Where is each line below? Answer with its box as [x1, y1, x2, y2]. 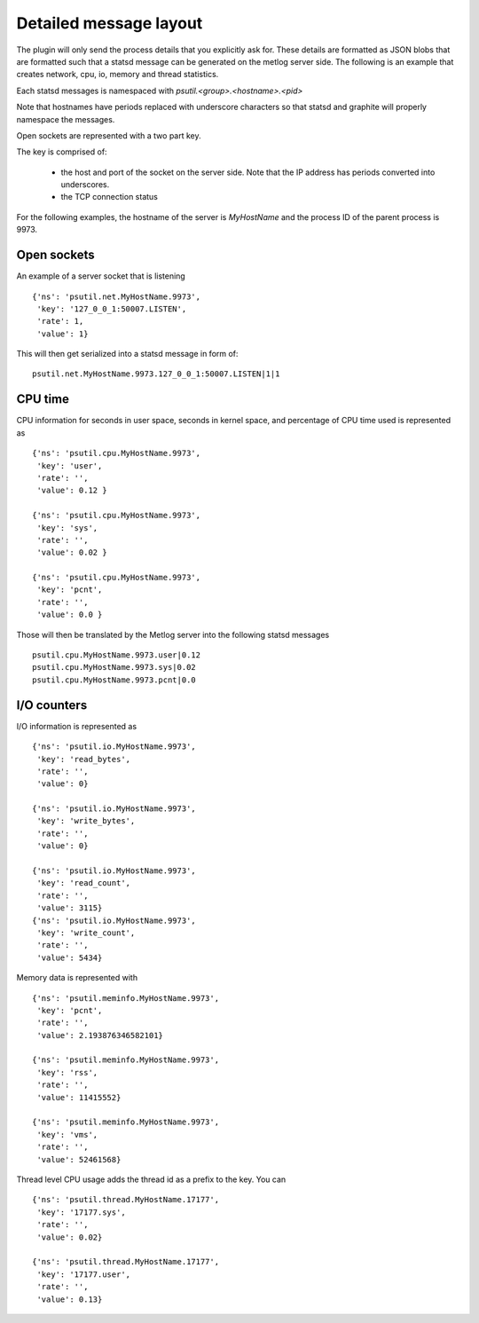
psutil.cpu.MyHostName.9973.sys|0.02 [32, 662, 197, 673]
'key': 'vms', [36, 1130, 98, 1139]
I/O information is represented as [16, 721, 137, 731]
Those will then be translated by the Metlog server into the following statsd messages [16, 629, 330, 640]
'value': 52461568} [36, 1154, 122, 1164]
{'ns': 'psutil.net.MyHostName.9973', [32, 291, 201, 302]
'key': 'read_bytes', [36, 754, 131, 764]
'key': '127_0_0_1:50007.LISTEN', [36, 303, 187, 314]
